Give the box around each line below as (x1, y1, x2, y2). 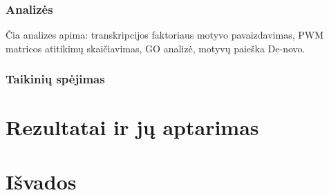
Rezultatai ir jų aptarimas (6, 113, 259, 141)
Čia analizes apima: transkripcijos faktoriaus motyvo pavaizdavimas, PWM (6, 28, 323, 42)
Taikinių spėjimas (6, 70, 105, 88)
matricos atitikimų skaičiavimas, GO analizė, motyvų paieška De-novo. (6, 41, 305, 55)
